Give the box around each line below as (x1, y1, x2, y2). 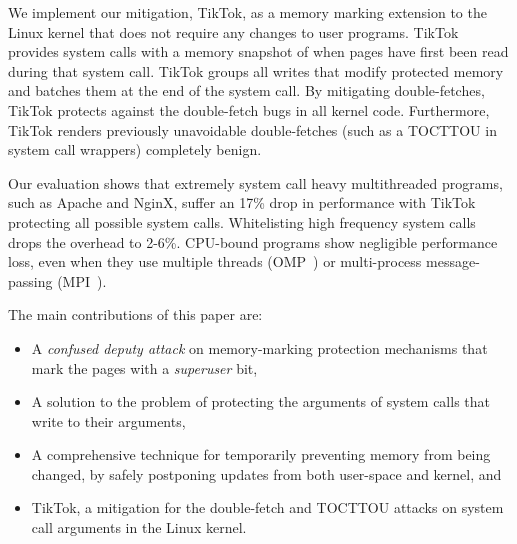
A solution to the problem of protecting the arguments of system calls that (31, 391, 491, 412)
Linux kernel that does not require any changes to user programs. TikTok (8, 21, 459, 42)
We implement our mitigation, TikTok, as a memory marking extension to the (8, 2, 487, 22)
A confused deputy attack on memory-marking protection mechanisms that (31, 337, 488, 358)
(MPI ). (57, 270, 107, 291)
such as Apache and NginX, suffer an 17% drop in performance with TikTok (8, 192, 476, 213)
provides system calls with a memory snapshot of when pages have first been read (8, 41, 509, 62)
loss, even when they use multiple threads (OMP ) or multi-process (8, 251, 422, 272)
